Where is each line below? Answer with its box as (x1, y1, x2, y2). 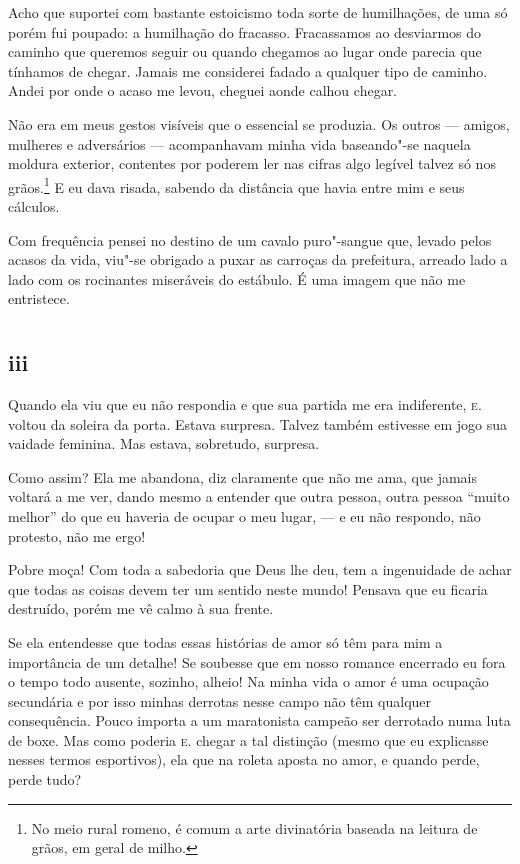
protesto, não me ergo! (8, 525, 146, 546)
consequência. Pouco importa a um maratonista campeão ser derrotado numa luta (8, 710, 511, 731)
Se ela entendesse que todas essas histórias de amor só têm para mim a (8, 631, 443, 652)
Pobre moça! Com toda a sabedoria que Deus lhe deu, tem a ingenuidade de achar (8, 559, 512, 580)
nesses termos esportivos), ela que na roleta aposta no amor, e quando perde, (8, 749, 480, 770)
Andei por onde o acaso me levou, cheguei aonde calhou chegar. (8, 80, 398, 101)
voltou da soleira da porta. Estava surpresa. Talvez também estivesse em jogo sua (8, 413, 508, 434)
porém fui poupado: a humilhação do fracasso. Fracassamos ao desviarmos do (8, 21, 482, 42)
